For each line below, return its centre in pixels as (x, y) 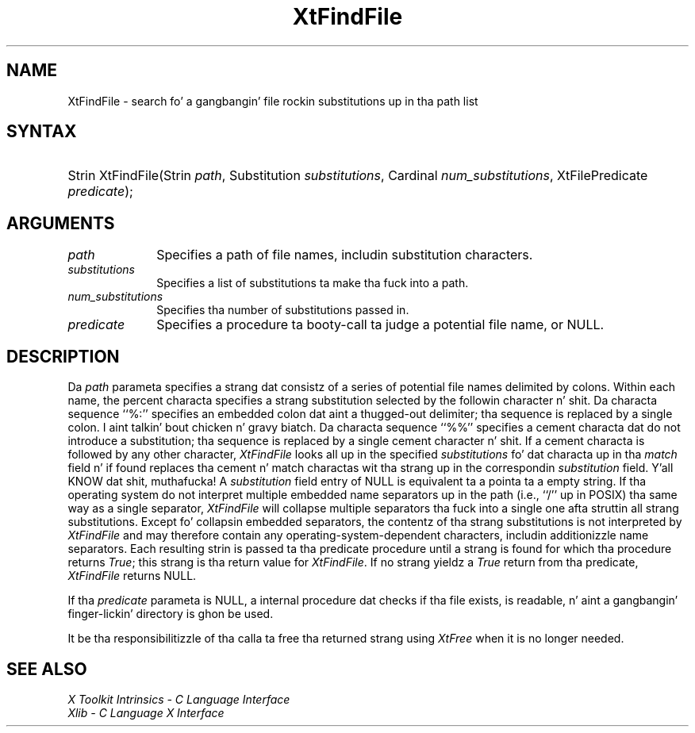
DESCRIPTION (63, 356)
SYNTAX (42, 132)
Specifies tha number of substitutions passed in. (283, 310)
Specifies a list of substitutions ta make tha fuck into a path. (313, 283)
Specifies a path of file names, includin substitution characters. (345, 255)
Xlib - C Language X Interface (146, 712)
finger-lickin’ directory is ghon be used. (171, 614)
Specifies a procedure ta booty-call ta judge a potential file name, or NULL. (380, 325)
